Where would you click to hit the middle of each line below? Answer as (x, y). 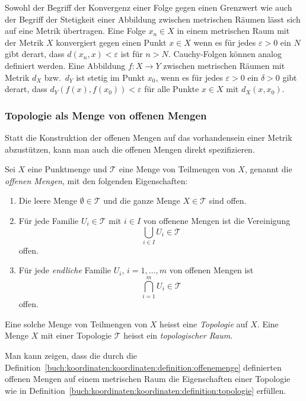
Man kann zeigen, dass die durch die (71, 355)
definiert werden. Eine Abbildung (65, 65)
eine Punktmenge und (67, 169)
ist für (132, 54)
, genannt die (268, 169)
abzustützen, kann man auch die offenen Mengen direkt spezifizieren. (130, 149)
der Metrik (24, 42)
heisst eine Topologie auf (204, 323)
